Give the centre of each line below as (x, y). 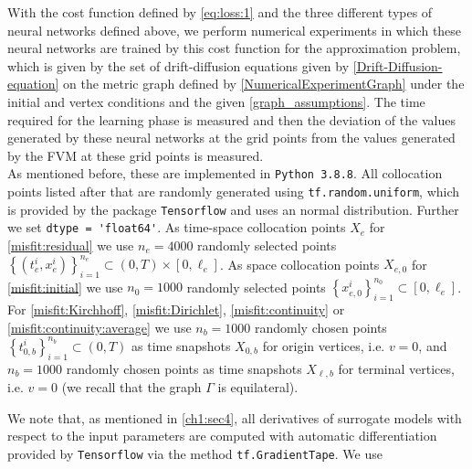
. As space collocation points (299, 264)
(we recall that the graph (131, 387)
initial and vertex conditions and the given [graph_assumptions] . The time (216, 101)
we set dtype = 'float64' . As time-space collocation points (177, 227)
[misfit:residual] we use (71, 245)
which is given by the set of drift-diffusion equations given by (178, 65)
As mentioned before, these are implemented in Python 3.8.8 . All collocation (225, 173)
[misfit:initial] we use (65, 287)
